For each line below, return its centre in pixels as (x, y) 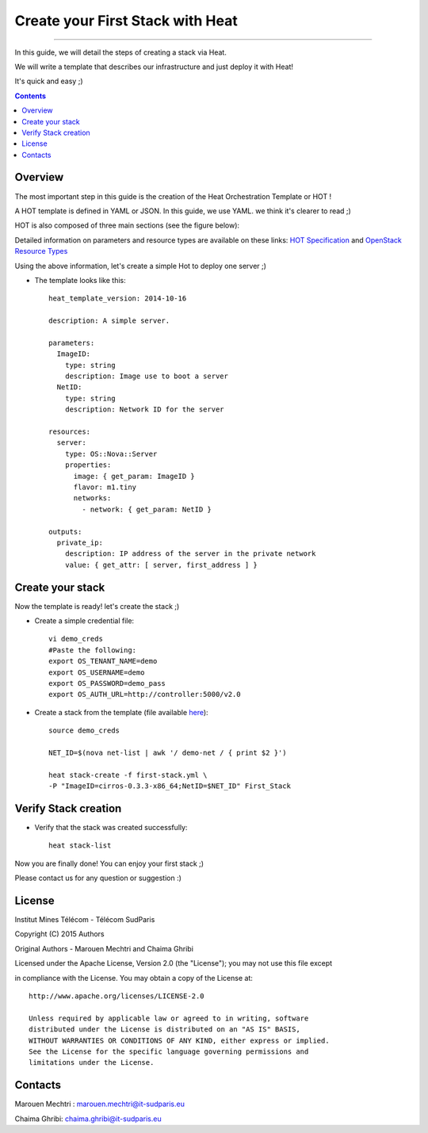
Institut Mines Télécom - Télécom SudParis (85, 920)
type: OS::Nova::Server (111, 454)
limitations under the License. (92, 1063)
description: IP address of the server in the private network (190, 554)
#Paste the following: (93, 650)
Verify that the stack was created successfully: (111, 827)
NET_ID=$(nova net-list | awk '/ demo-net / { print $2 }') (168, 752)
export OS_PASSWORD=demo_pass (107, 683)
